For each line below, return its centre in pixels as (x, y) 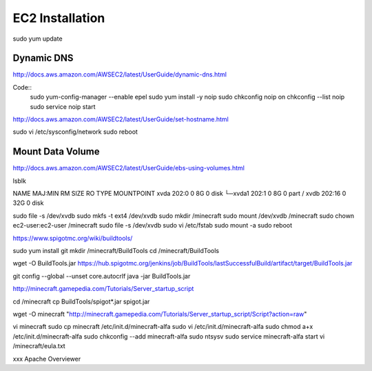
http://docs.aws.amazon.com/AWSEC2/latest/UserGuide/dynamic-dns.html (120, 74)
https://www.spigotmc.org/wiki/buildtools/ (73, 238)
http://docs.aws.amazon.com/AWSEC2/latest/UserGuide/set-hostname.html (121, 119)
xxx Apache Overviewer (47, 359)
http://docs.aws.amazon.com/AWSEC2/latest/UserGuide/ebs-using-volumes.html (128, 168)
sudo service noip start (63, 106)
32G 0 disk (28, 203)
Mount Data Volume (56, 152)
